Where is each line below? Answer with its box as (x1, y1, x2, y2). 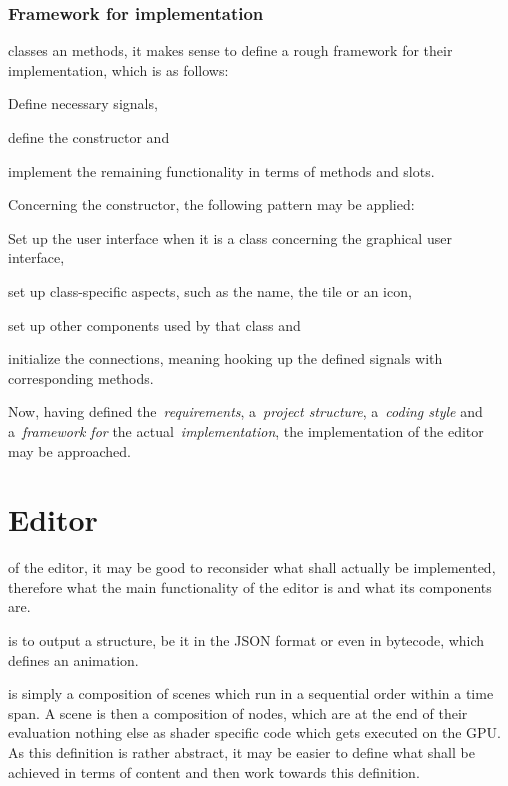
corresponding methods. (8, 367, 154, 388)
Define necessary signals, (8, 93, 158, 114)
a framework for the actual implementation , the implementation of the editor (8, 420, 484, 441)
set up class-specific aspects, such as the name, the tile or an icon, (8, 280, 412, 301)
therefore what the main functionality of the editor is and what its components (8, 576, 492, 597)
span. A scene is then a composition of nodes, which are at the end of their (8, 702, 468, 723)
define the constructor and (8, 127, 170, 147)
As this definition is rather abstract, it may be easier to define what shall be (8, 742, 475, 762)
